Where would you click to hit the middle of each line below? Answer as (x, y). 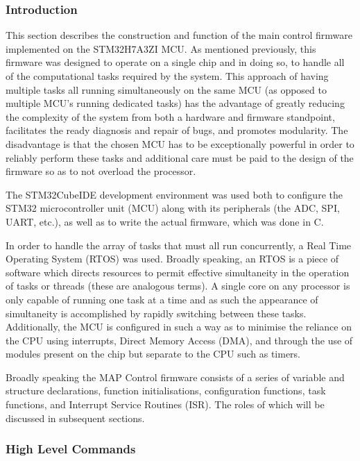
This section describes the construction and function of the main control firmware (179, 35)
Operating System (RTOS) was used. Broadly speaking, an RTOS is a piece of (172, 259)
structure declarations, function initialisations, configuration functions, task (166, 391)
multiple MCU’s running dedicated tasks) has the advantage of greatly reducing (175, 103)
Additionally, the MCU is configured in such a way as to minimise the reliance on (179, 327)
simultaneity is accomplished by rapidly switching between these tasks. (156, 313)
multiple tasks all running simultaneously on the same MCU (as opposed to (166, 89)
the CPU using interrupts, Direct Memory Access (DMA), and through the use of (179, 340)
